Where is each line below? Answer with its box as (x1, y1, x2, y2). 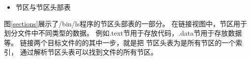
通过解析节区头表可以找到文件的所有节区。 (20, 47, 158, 57)
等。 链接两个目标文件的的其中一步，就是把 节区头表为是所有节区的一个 (4, 37, 236, 47)
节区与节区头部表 (15, 2, 71, 12)
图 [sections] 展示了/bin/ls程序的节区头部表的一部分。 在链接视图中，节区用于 (4, 18, 247, 28)
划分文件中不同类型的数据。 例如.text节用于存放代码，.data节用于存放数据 (4, 28, 242, 38)
